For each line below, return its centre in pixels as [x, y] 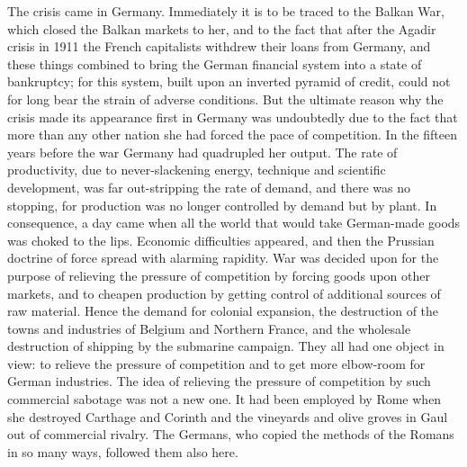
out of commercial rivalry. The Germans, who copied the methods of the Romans [231, 434]
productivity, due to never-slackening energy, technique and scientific [197, 170]
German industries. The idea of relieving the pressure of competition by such [219, 381]
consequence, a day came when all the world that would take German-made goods [234, 223]
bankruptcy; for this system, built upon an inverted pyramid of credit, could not [229, 81]
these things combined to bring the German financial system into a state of [215, 63]
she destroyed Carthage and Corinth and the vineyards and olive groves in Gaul [228, 416]
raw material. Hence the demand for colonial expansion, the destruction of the [223, 311]
